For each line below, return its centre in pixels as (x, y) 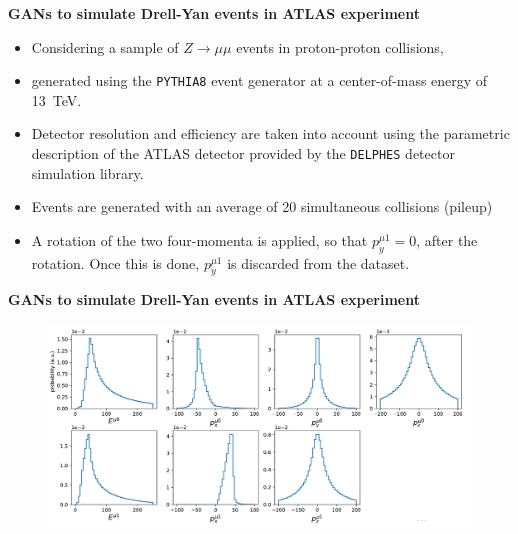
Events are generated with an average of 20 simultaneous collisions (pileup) (262, 206)
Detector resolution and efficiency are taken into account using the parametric (270, 133)
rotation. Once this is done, (115, 262)
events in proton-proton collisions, (340, 46)
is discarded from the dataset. (318, 262)
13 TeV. (56, 99)
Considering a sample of (105, 46)
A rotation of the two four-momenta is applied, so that (199, 239)
